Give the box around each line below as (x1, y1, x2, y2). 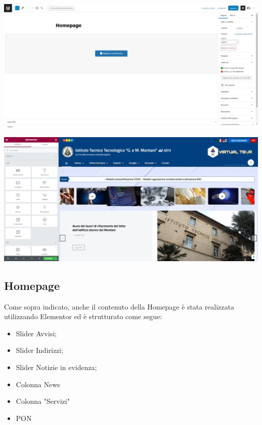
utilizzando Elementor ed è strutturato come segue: (4, 311, 162, 322)
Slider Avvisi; (16, 328, 57, 338)
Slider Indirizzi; (16, 345, 63, 355)
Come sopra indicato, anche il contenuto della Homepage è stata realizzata (4, 301, 234, 312)
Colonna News (16, 379, 60, 389)
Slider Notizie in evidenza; (16, 361, 97, 372)
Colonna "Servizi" (16, 396, 70, 406)
